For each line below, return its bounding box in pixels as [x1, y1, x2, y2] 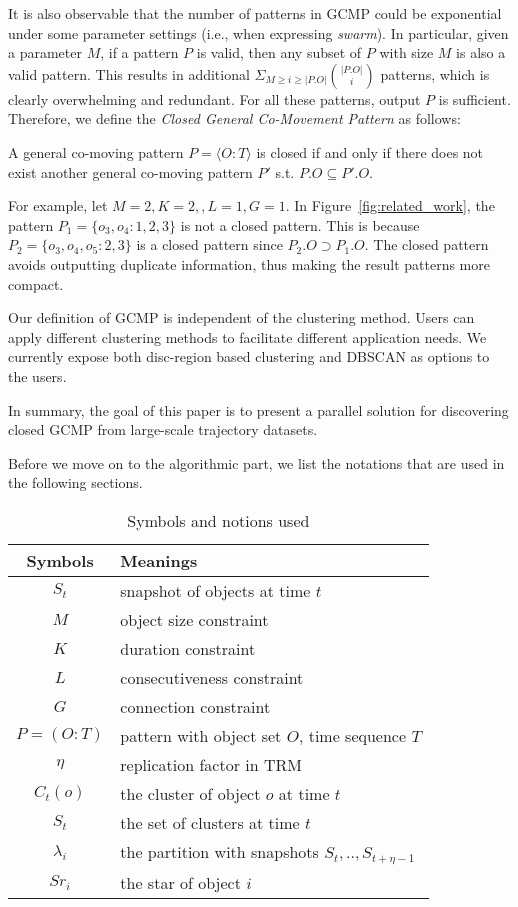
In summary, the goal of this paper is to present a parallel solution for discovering [8, 399, 509, 420]
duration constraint [120, 636, 256, 660]
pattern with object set [120, 723, 282, 747]
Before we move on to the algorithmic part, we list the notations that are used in [8, 452, 505, 473]
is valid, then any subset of [196, 42, 362, 63]
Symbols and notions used [127, 508, 310, 532]
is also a [456, 42, 506, 63]
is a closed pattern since [136, 234, 283, 255]
